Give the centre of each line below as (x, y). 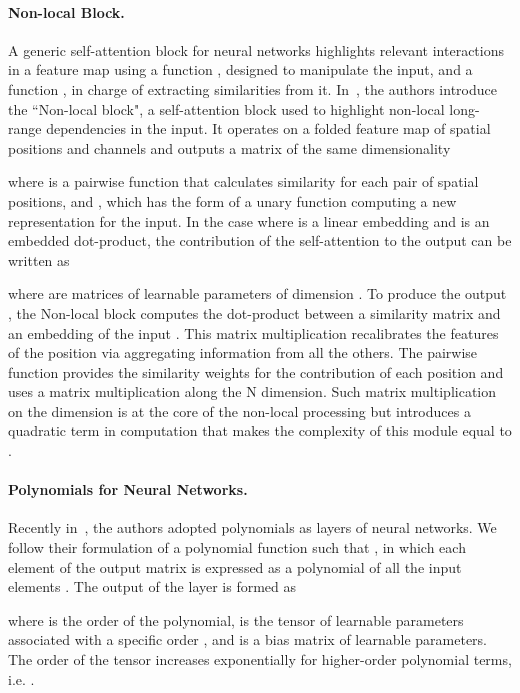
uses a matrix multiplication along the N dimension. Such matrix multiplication (252, 391)
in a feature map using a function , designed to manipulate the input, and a (240, 69)
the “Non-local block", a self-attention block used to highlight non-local (226, 108)
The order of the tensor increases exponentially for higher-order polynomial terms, (260, 659)
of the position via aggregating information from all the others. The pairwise (243, 352)
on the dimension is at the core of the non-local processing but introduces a (239, 410)
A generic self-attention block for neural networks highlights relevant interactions (256, 49)
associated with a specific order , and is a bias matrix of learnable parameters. (248, 639)
